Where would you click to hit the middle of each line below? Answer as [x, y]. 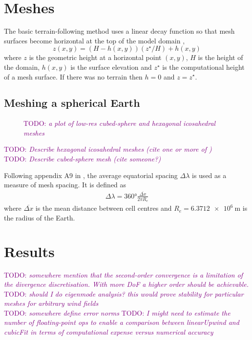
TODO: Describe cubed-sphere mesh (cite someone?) [83, 159]
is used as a [209, 175]
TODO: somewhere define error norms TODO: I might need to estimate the [117, 312]
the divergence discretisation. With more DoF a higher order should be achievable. [126, 284]
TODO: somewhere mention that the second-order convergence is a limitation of [124, 274]
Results [29, 251]
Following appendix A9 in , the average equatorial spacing [91, 175]
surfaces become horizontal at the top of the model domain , [94, 40]
